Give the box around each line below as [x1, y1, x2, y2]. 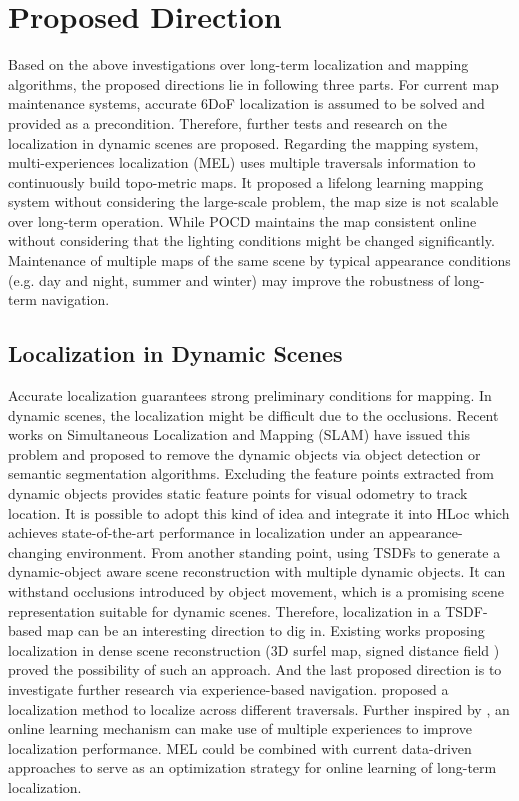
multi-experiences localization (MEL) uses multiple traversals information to [8, 152, 476, 173]
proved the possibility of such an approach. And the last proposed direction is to [8, 659, 502, 680]
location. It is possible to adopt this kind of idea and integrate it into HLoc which [8, 502, 510, 523]
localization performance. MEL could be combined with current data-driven [8, 737, 472, 758]
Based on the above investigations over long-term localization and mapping [8, 54, 469, 75]
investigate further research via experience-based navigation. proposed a [8, 678, 449, 699]
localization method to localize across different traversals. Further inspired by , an [8, 698, 510, 719]
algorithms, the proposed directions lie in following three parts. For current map [8, 73, 499, 94]
